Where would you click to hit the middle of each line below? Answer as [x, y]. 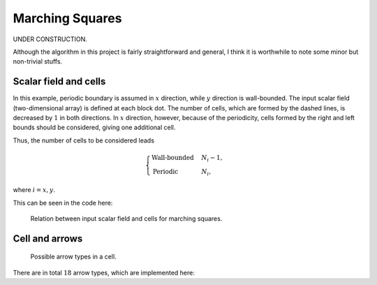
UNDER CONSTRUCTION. [50, 39]
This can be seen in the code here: [63, 203]
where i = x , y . [34, 190]
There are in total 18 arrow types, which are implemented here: [104, 272]
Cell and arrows [48, 239]
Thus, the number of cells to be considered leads [84, 140]
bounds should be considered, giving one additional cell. [94, 127]
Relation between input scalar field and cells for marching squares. [126, 219]
